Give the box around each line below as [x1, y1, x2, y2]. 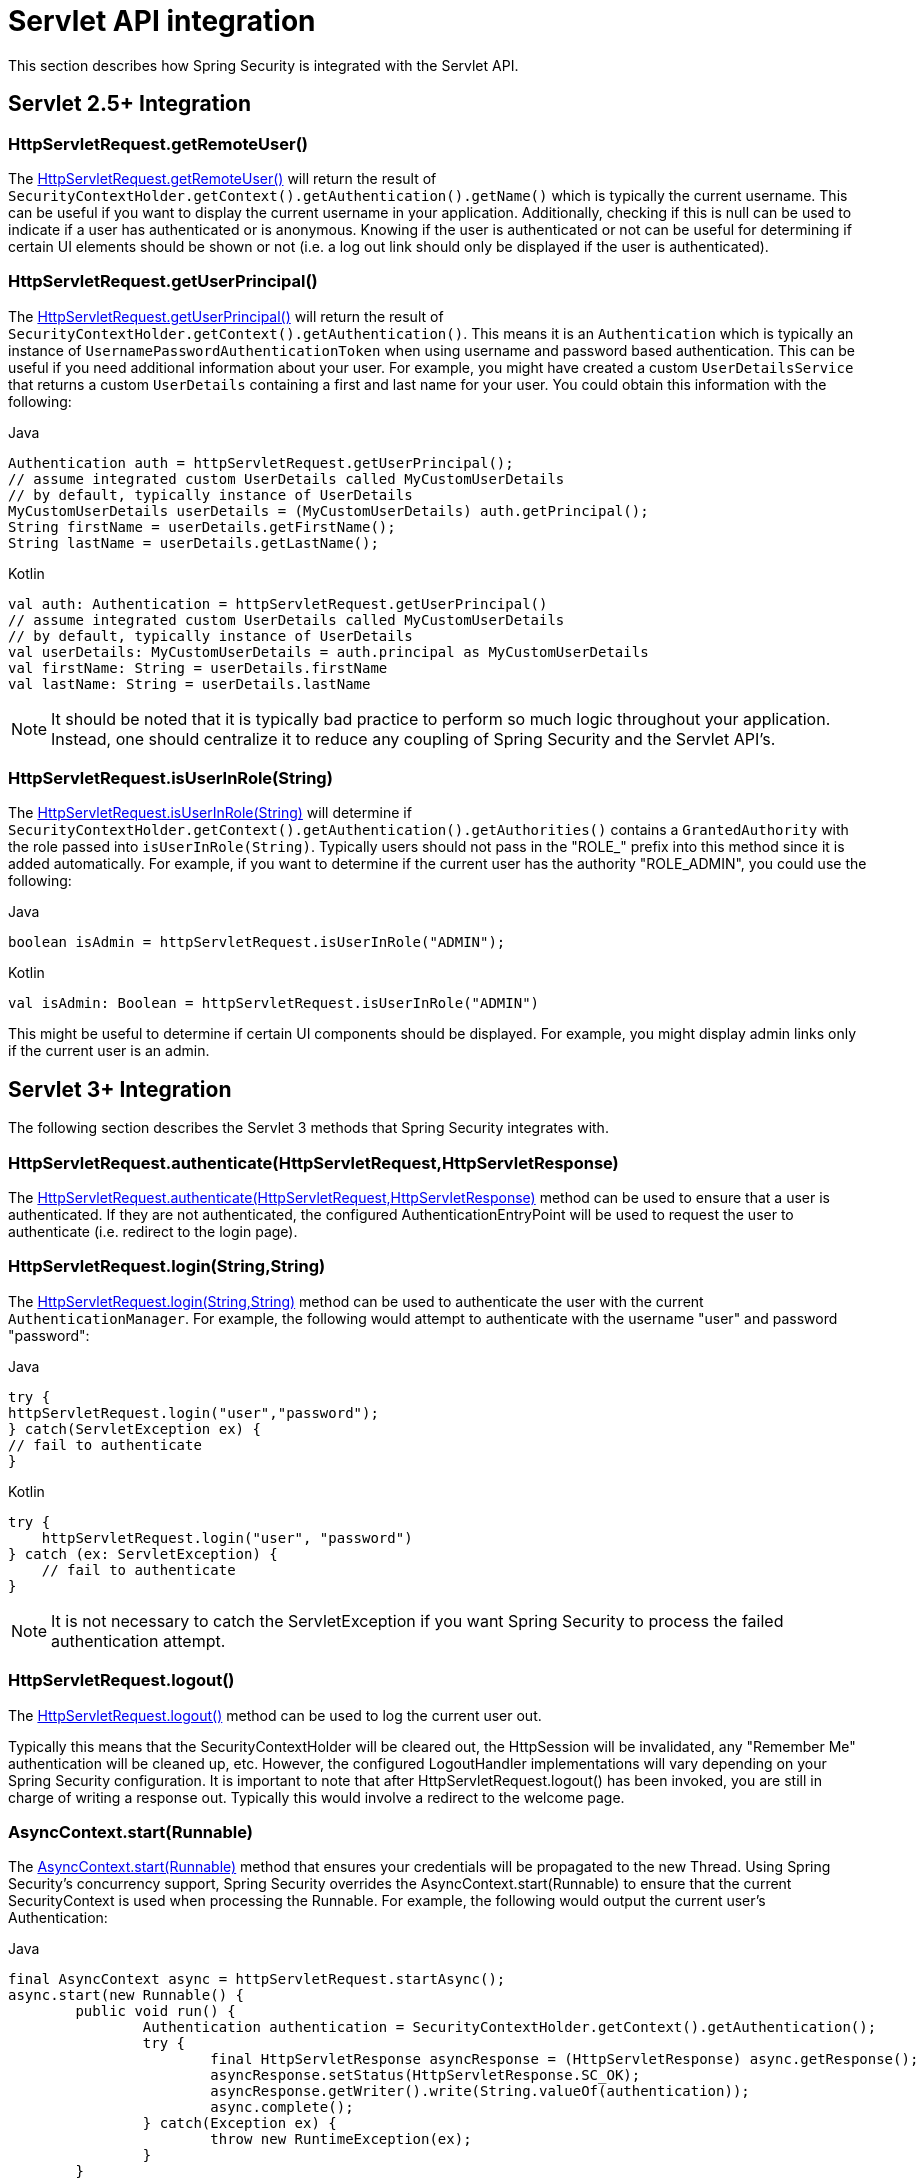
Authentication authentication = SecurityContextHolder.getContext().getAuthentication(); [142, 2019, 877, 2036]
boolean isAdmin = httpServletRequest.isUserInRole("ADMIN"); [8, 934, 506, 951]
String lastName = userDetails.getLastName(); [8, 534, 379, 551]
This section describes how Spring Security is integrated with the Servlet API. [8, 56, 519, 74]
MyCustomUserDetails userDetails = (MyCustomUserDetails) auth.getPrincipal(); [8, 502, 649, 519]
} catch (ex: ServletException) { [8, 1545, 278, 1562]
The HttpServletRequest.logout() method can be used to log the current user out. [8, 1706, 542, 1724]
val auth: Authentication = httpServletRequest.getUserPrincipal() [8, 595, 548, 612]
